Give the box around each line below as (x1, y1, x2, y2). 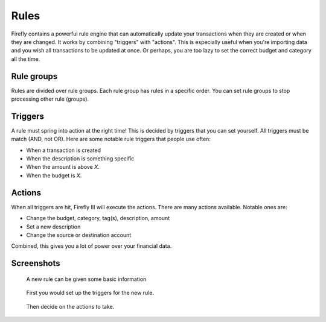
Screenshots (11, 258, 60, 268)
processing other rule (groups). (11, 95, 89, 103)
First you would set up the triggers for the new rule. (26, 289, 154, 297)
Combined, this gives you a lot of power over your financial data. (11, 242, 172, 250)
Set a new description (26, 223, 81, 230)
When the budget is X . (26, 172, 82, 179)
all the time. (11, 55, 40, 63)
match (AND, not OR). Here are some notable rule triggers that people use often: (11, 136, 211, 143)
